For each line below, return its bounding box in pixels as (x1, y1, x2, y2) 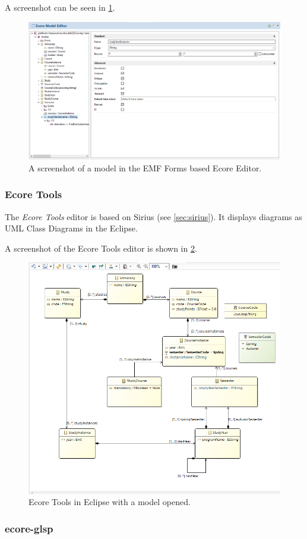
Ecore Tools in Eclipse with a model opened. (29, 496, 191, 508)
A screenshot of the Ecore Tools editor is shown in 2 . (5, 242, 197, 254)
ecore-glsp (5, 521, 53, 535)
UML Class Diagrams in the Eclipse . (5, 222, 138, 234)
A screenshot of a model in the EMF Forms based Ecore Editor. (29, 161, 262, 174)
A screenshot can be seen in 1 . (5, 1, 115, 13)
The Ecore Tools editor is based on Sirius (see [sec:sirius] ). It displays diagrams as (5, 210, 302, 223)
